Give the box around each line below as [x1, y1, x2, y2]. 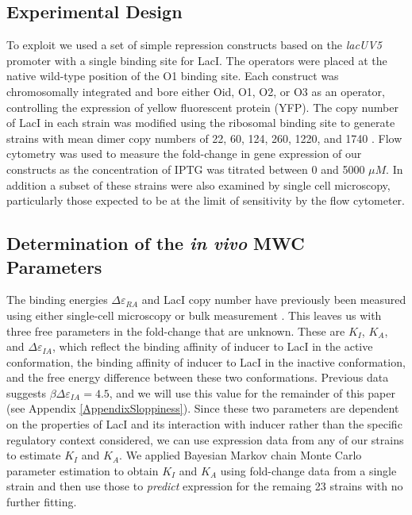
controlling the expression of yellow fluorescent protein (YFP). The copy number [6, 98, 399, 115]
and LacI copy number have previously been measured [141, 291, 406, 308]
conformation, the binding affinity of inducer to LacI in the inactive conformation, [6, 353, 406, 370]
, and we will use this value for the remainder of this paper [109, 384, 395, 401]
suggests [6, 384, 46, 401]
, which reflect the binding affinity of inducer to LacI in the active [52, 338, 373, 355]
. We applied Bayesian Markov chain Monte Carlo [119, 447, 362, 463]
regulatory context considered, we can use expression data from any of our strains [6, 431, 404, 448]
